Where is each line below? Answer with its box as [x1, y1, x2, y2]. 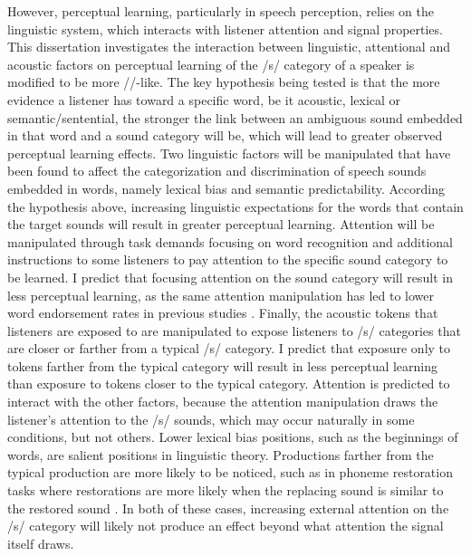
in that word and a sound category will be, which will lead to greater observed [7, 126, 443, 145]
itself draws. [7, 533, 74, 552]
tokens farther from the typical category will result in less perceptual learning [7, 356, 438, 375]
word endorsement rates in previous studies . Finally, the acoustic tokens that [7, 303, 438, 322]
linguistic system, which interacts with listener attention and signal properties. [7, 19, 443, 38]
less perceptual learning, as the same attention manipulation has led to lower [7, 285, 435, 304]
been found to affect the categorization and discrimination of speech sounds [7, 161, 427, 180]
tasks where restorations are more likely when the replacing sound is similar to [7, 481, 444, 500]
